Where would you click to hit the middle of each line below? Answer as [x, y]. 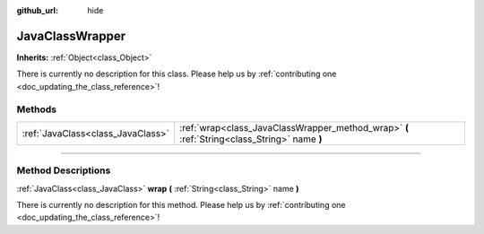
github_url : [37, 10]
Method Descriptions [64, 170]
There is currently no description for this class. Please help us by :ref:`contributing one [177, 74]
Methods [37, 109]
